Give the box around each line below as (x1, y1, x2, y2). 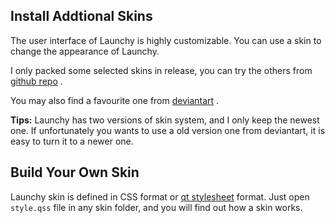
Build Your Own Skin (10, 164, 140, 181)
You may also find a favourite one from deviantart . (10, 94, 220, 106)
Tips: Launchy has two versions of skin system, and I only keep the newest (10, 114, 320, 126)
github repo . (10, 75, 63, 87)
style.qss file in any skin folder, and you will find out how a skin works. (10, 201, 303, 213)
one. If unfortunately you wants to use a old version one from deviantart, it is (10, 124, 326, 136)
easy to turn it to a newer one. (10, 135, 134, 147)
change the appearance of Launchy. (10, 45, 160, 57)
